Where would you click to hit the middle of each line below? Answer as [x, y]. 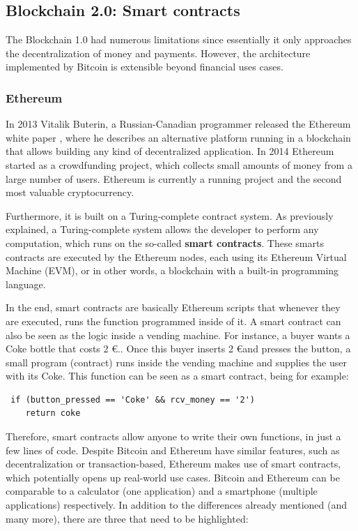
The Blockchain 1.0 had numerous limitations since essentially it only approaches [179, 39]
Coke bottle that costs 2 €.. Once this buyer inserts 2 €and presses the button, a [178, 349]
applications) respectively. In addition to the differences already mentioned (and [176, 505]
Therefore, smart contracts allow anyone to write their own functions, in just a [173, 436]
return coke [53, 413]
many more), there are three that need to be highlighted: [127, 518]
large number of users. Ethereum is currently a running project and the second [174, 178]
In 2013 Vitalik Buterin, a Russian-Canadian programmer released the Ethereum [178, 124]
